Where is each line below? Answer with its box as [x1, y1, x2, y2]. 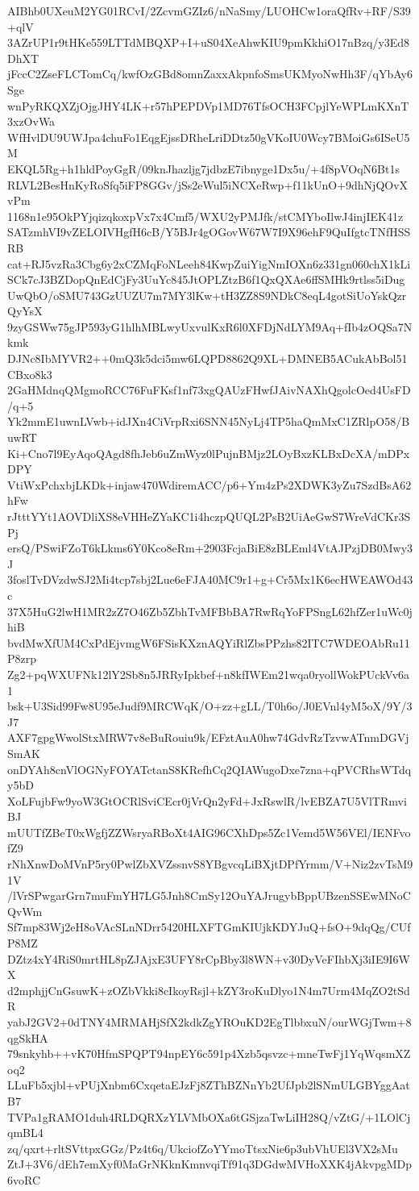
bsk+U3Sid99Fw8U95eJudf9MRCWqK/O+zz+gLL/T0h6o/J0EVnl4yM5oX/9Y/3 [7, 698, 413, 714]
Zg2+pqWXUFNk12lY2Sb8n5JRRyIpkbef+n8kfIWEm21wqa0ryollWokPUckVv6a [7, 665, 410, 682]
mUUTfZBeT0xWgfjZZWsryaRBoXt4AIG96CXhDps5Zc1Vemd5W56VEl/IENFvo [7, 823, 411, 840]
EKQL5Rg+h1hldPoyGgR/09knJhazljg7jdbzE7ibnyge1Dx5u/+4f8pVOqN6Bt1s [7, 160, 400, 177]
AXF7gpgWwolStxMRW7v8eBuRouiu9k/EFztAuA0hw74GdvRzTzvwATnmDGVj [7, 729, 409, 746]
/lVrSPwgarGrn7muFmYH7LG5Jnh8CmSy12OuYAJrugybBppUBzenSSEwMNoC [7, 887, 411, 904]
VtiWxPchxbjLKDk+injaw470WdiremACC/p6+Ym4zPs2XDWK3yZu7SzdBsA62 [7, 476, 412, 493]
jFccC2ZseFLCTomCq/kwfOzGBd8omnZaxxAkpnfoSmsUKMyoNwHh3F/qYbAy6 [7, 65, 413, 82]
